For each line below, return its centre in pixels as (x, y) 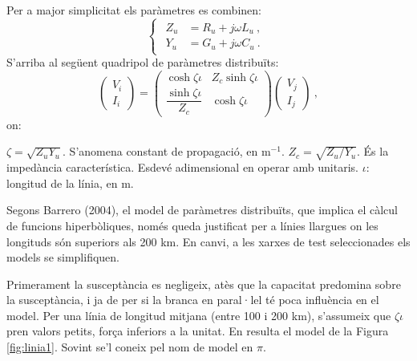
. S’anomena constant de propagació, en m (167, 151)
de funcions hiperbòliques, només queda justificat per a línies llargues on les (192, 225)
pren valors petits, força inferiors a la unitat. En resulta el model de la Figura (198, 331)
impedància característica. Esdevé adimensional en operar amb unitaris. (182, 167)
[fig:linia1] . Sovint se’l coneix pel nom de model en (130, 347)
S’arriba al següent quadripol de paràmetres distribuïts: (143, 62)
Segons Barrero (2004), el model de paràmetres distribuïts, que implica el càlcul (202, 210)
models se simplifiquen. (63, 257)
